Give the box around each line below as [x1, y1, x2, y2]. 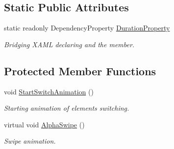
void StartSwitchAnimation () [4, 86, 94, 96]
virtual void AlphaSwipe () [4, 119, 85, 129]
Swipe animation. [4, 136, 56, 146]
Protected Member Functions [4, 63, 156, 78]
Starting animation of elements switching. [4, 103, 129, 113]
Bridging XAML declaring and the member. [4, 39, 135, 49]
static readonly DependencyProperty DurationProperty [4, 23, 170, 33]
